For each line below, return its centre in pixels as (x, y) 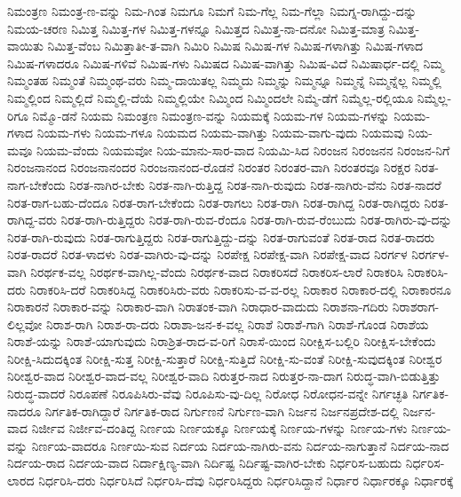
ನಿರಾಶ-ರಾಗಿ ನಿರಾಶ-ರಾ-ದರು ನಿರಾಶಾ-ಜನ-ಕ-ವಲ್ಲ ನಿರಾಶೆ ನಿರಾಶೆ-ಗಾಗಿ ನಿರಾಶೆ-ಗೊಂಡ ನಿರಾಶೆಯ (238, 323)
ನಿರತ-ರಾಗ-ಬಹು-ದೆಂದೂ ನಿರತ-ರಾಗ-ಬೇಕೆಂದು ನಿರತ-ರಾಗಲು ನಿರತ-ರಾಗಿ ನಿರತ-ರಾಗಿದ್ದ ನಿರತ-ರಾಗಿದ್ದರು (214, 202)
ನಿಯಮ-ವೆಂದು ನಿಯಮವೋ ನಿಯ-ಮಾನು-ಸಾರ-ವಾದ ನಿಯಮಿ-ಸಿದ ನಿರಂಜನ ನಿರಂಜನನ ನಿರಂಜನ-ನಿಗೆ (243, 150)
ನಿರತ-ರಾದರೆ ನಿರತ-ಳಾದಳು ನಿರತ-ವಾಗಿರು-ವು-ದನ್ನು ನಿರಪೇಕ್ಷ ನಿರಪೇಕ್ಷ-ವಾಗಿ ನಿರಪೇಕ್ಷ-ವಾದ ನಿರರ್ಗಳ (207, 254)
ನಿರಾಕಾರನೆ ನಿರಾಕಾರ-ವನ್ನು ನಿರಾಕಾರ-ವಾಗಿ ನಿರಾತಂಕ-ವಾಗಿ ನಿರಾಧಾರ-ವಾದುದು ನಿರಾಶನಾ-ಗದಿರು (198, 307)
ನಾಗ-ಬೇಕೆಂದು (36, 184)
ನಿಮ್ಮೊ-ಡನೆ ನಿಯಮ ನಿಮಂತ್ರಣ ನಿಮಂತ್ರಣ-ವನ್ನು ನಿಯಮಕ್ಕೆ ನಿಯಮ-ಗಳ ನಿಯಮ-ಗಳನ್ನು (211, 115)
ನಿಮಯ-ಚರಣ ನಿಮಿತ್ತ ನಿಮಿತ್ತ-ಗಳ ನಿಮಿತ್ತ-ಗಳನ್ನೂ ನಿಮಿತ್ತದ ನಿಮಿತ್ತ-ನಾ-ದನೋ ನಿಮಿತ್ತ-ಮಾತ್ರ (196, 28)
